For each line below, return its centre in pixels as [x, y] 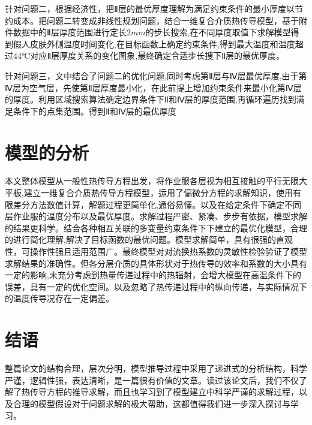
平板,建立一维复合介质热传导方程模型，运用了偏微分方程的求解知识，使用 [149, 193]
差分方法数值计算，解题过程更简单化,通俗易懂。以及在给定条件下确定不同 [157, 204]
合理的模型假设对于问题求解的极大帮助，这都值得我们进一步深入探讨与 [151, 403]
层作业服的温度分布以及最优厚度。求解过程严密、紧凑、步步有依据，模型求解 [156, 216]
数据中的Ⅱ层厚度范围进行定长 [70, 32]
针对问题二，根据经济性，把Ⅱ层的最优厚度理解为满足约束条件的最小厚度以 [150, 8]
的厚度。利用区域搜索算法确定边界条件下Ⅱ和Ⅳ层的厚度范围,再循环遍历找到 [151, 99]
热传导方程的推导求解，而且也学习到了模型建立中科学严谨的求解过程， [160, 392]
